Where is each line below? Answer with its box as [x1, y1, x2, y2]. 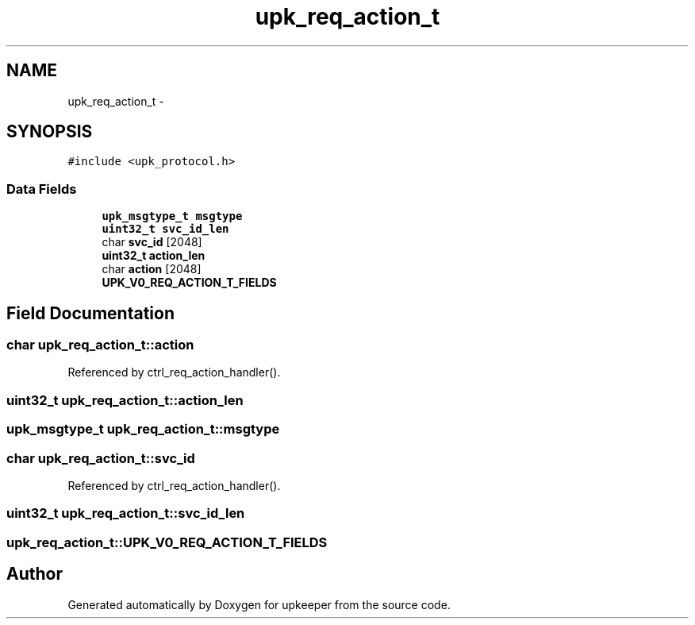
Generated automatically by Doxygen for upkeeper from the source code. [67, 597, 451, 611]
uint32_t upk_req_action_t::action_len [6, 392, 244, 408]
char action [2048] [102, 262, 202, 276]
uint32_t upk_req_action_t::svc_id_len [6, 505, 245, 522]
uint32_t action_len [102, 249, 205, 263]
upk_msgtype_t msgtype [102, 210, 243, 223]
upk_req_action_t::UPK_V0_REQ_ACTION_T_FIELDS [6, 534, 328, 550]
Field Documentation [6, 303, 175, 323]
